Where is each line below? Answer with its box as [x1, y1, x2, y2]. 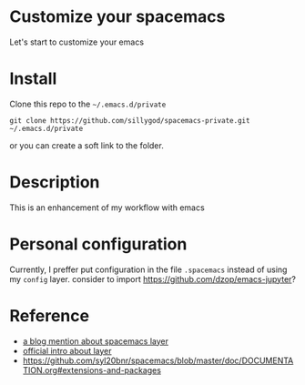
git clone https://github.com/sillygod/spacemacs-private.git [9, 116, 250, 125]
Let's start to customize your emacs [9, 36, 144, 47]
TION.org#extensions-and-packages [22, 364, 162, 375]
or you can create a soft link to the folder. [9, 139, 164, 151]
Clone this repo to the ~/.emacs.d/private [9, 98, 167, 109]
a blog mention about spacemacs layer [22, 335, 169, 347]
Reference [9, 305, 89, 326]
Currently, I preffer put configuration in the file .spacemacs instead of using [9, 264, 288, 275]
